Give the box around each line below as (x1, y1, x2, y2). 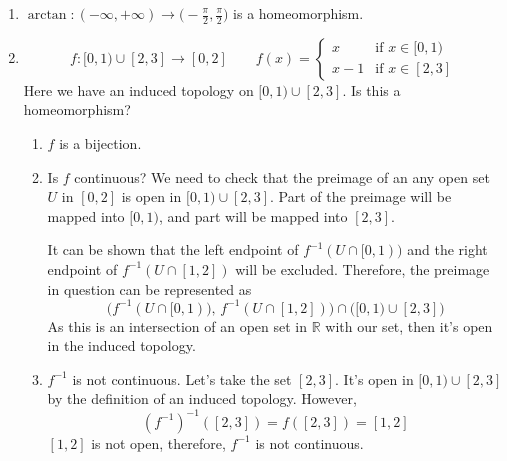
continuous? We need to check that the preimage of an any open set (74, 166, 490, 187)
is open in (121, 186, 182, 207)
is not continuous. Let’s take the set (72, 368, 292, 389)
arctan (27, 8, 67, 22)
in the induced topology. (47, 335, 196, 356)
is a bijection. (59, 133, 142, 154)
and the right (407, 239, 488, 260)
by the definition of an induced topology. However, (47, 388, 357, 409)
